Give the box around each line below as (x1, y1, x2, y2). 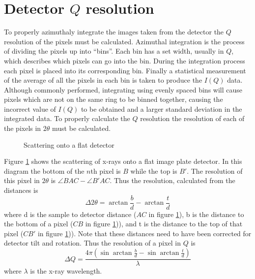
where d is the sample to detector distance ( (4, 209, 137, 219)
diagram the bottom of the (4, 165, 85, 176)
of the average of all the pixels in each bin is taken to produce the (4, 75, 202, 85)
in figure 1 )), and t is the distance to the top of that (85, 218, 243, 229)
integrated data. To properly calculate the (4, 113, 130, 124)
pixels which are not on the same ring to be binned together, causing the (4, 94, 223, 104)
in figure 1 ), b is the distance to (148, 209, 244, 219)
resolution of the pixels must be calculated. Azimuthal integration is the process (4, 36, 245, 46)
